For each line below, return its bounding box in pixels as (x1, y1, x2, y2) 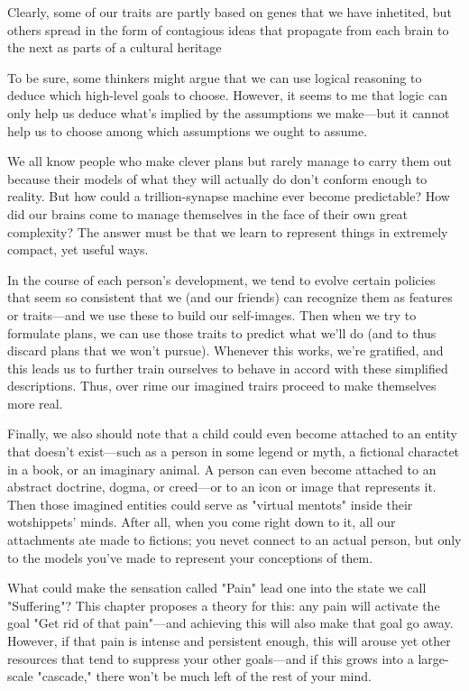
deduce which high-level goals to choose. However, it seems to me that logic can (7, 86, 447, 105)
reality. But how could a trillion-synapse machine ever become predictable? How (7, 187, 450, 206)
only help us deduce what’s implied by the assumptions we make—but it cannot (7, 103, 450, 122)
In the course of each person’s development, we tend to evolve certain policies (7, 270, 436, 289)
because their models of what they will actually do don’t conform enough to (7, 169, 428, 188)
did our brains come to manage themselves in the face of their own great (7, 204, 409, 223)
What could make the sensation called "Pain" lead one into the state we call (7, 578, 427, 597)
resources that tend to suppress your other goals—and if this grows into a (7, 649, 414, 668)
